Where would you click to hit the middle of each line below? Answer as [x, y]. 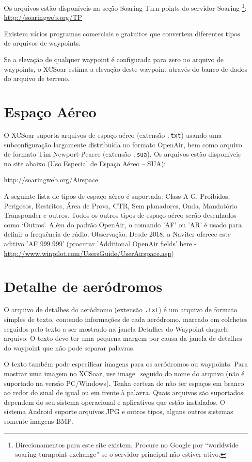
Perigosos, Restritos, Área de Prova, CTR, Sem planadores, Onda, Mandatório [121, 205]
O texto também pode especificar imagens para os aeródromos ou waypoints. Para [126, 364]
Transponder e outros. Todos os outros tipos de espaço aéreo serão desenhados [120, 215]
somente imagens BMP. [39, 421]
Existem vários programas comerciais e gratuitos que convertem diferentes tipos [122, 33]
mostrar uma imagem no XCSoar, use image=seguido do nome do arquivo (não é [124, 373]
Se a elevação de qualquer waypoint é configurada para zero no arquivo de [114, 59]
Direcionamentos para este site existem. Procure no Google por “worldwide [127, 444]
